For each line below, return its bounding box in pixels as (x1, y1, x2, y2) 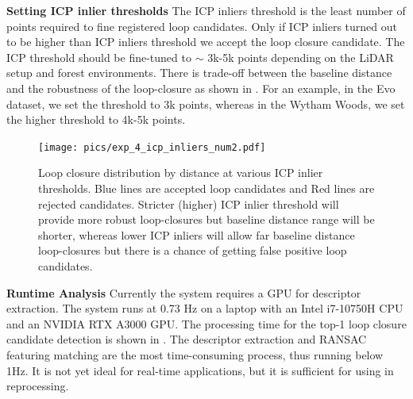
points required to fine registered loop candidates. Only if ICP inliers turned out (6, 17, 397, 34)
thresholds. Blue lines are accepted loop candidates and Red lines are (38, 180, 375, 196)
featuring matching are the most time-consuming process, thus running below (6, 346, 384, 363)
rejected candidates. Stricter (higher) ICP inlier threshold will (38, 195, 339, 212)
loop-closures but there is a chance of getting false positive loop (38, 242, 347, 259)
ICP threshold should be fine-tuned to (6, 48, 191, 65)
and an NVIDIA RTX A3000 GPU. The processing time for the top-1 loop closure (6, 315, 407, 332)
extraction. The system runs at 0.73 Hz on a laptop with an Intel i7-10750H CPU (6, 300, 403, 317)
